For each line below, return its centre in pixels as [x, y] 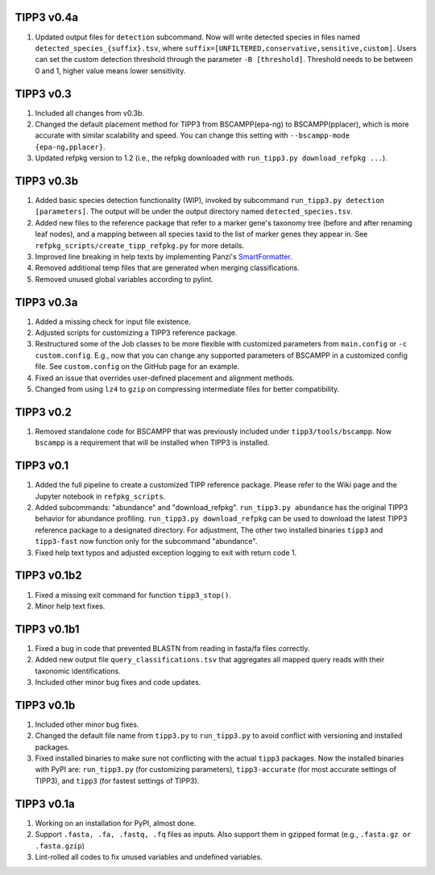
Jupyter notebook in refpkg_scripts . [100, 496]
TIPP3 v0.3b [47, 181]
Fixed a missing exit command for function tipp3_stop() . [133, 595]
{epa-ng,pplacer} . [70, 147]
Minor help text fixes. [70, 606]
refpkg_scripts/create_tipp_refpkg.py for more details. [140, 245]
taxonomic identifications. [78, 671]
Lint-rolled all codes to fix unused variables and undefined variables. [149, 856]
